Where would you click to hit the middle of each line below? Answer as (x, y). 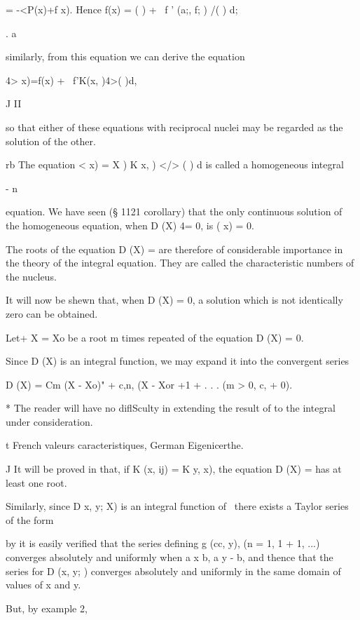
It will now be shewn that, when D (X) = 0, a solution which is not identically (174, 300)
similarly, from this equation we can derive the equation (125, 56)
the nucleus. (31, 276)
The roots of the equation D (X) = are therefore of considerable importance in (174, 249)
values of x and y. (43, 585)
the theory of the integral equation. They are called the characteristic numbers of (180, 263)
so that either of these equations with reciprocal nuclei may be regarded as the (174, 127)
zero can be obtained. (52, 313)
